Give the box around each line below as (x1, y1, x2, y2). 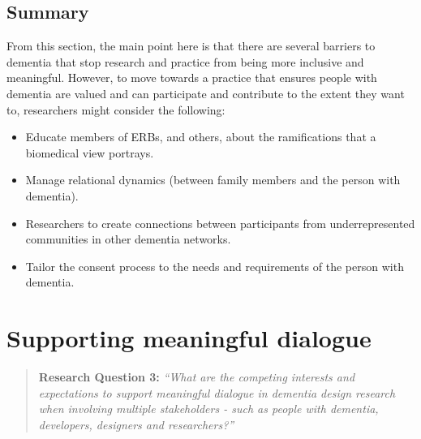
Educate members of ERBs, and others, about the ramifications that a (25, 128, 376, 145)
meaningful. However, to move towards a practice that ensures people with (6, 69, 377, 86)
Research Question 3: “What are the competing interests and (38, 368, 355, 385)
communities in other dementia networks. (25, 230, 231, 247)
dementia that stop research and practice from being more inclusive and (6, 53, 364, 70)
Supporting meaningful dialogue (6, 321, 372, 355)
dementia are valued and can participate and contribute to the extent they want (6, 84, 405, 101)
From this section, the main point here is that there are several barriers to (6, 37, 376, 54)
